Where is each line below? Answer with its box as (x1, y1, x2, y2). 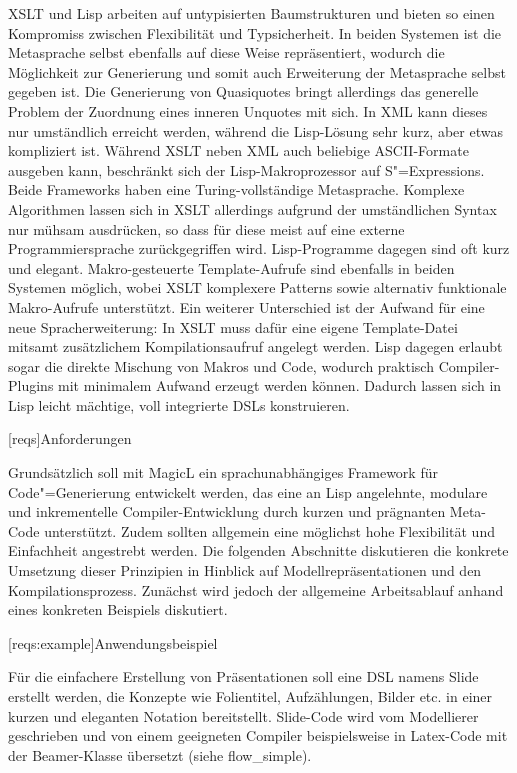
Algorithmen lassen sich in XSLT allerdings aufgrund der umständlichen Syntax (8, 198, 497, 219)
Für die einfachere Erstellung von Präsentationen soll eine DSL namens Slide (8, 666, 479, 687)
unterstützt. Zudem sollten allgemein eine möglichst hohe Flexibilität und (44, 520, 495, 541)
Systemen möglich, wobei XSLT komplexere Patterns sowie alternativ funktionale (8, 277, 507, 298)
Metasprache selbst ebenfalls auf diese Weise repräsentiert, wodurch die (8, 42, 445, 63)
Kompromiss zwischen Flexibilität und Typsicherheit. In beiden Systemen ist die (8, 22, 502, 43)
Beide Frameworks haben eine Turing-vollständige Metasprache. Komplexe (8, 179, 465, 200)
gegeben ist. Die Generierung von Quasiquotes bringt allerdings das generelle (8, 81, 479, 102)
